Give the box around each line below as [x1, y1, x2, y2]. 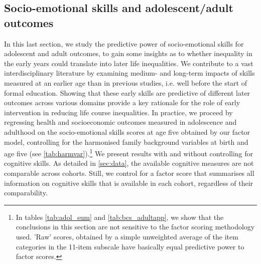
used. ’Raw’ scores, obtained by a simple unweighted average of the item [16, 231, 238, 241]
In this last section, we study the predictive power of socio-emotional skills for [4, 38, 244, 49]
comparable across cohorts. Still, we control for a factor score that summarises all [4, 167, 254, 178]
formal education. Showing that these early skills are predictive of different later [4, 87, 250, 98]
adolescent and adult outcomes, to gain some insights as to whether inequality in [4, 48, 252, 59]
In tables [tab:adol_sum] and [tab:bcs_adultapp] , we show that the [16, 211, 224, 222]
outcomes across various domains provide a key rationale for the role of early [4, 97, 240, 108]
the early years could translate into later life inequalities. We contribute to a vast [4, 58, 253, 68]
